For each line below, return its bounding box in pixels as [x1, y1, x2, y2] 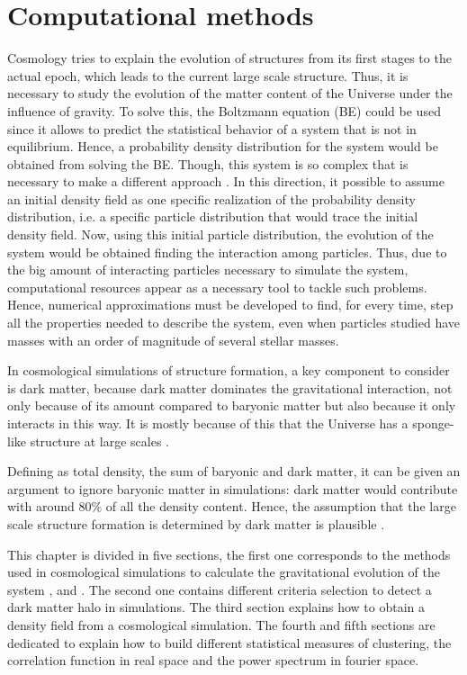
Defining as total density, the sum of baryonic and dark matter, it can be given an [7, 462, 461, 481]
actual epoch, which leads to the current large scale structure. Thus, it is [7, 66, 409, 85]
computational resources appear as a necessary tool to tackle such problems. [7, 277, 427, 296]
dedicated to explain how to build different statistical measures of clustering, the [7, 633, 452, 652]
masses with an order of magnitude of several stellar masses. [7, 330, 339, 349]
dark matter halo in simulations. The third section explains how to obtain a [7, 598, 426, 616]
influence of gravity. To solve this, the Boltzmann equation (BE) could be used [7, 101, 441, 120]
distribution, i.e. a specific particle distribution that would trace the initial [7, 207, 418, 226]
